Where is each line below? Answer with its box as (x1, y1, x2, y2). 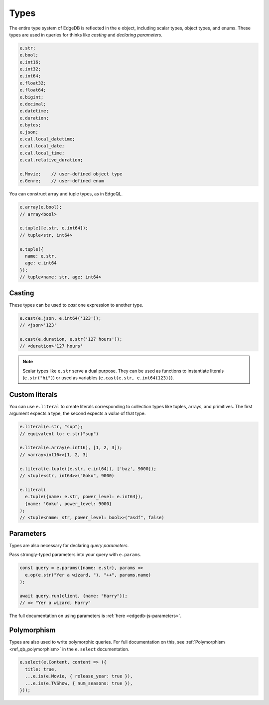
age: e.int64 (25, 260, 57, 266)
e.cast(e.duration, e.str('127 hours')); (19, 336, 123, 342)
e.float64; (19, 87, 46, 93)
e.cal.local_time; (19, 150, 65, 156)
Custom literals (9, 390, 58, 399)
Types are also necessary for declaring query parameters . (9, 542, 129, 548)
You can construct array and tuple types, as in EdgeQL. (9, 191, 123, 197)
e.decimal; (19, 101, 46, 107)
